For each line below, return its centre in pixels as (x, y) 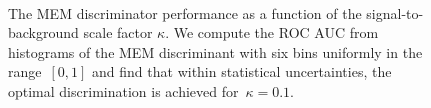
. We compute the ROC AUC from (272, 32)
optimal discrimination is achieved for (123, 90)
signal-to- (395, 12)
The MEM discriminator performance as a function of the (185, 12)
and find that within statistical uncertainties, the (242, 71)
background (43, 32)
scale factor (118, 32)
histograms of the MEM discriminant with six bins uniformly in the (215, 51)
